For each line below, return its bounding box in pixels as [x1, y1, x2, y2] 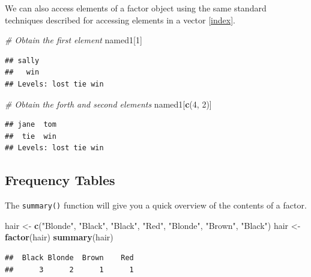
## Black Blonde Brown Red [5, 253, 134, 262]
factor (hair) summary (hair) [5, 231, 113, 243]
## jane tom [5, 120, 56, 129]
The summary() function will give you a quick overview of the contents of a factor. [5, 199, 307, 212]
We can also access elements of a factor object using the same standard [5, 2, 267, 14]
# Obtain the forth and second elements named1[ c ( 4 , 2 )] [5, 97, 212, 110]
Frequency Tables [5, 171, 115, 189]
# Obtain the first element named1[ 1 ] [5, 34, 142, 46]
